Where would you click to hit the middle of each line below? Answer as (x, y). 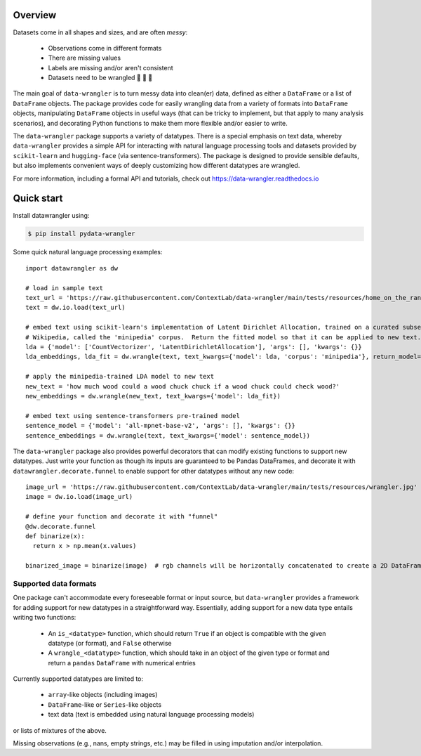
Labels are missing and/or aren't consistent (111, 67)
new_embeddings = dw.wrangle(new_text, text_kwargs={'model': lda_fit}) (153, 396)
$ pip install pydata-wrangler (82, 234)
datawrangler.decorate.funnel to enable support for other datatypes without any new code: (154, 471)
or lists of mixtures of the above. (60, 730)
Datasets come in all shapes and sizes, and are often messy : (100, 32)
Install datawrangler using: (51, 215)
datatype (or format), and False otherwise (110, 643)
